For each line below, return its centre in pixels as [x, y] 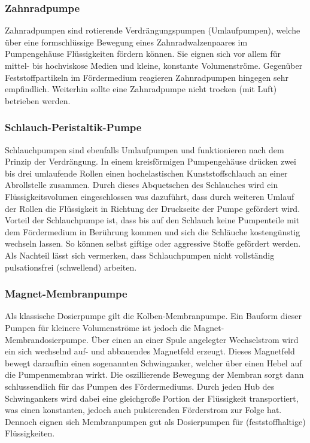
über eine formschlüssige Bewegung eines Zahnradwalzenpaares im [126, 42]
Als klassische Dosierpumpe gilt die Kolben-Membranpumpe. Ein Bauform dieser [153, 316]
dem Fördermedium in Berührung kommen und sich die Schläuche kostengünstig [153, 231]
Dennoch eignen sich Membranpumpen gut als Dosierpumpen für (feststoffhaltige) [155, 421]
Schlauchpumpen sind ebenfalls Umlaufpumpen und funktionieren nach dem [145, 149]
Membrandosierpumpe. [47, 339]
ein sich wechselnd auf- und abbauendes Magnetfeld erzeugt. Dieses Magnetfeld [150, 351]
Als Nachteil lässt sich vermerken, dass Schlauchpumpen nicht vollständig [140, 255]
